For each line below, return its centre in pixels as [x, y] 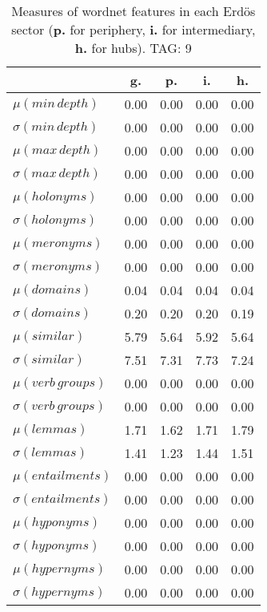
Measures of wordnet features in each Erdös [133, 11]
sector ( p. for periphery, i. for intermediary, [133, 29]
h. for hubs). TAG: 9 [133, 48]
